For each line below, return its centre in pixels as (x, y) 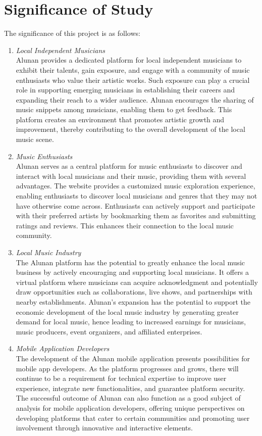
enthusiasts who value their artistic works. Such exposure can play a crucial (133, 80)
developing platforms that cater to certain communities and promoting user (133, 418)
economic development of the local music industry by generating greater (127, 311)
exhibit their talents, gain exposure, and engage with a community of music (133, 69)
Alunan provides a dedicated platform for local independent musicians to (129, 60)
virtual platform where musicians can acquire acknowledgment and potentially (137, 282)
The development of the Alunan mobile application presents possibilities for (133, 358)
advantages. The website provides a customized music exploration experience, (136, 186)
